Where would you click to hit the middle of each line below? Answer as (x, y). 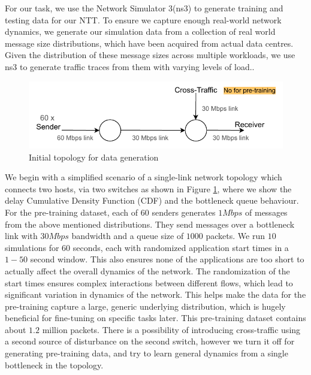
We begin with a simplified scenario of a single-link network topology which (144, 177)
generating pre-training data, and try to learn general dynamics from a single (147, 353)
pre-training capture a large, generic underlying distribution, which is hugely (145, 306)
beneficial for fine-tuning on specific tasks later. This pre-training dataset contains (155, 318)
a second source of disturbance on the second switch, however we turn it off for (150, 341)
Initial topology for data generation (94, 157)
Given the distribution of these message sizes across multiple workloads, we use (150, 55)
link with (21, 236)
